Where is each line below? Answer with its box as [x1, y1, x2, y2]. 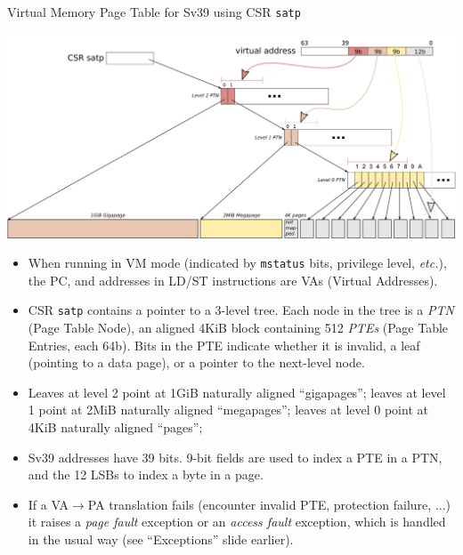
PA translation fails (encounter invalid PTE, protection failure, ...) [87, 495, 451, 513]
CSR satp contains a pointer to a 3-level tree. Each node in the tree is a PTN [28, 301, 454, 319]
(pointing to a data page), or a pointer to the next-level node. [28, 353, 365, 372]
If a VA [28, 495, 69, 513]
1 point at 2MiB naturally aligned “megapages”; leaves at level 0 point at [28, 400, 428, 419]
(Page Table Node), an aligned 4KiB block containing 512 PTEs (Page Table [28, 318, 449, 336]
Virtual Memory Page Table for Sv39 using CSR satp [7, 3, 301, 20]
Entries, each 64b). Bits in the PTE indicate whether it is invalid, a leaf [28, 335, 420, 354]
